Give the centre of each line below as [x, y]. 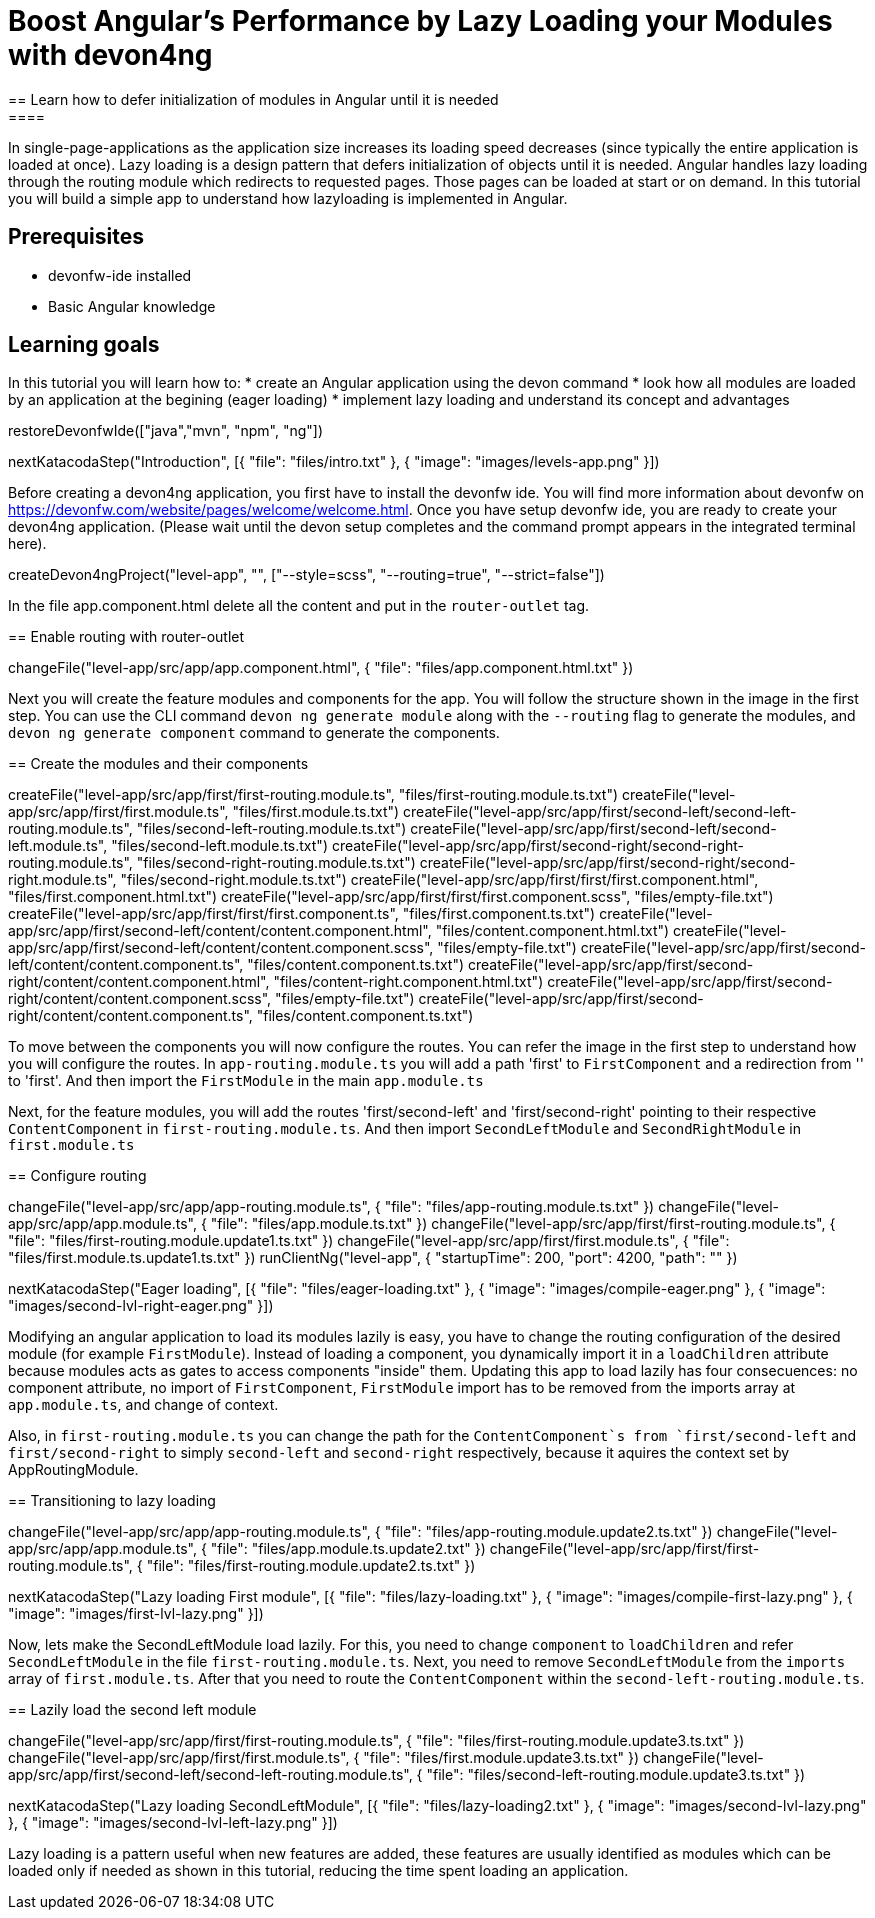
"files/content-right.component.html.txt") [408, 982]
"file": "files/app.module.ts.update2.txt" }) [348, 1549]
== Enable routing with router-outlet [126, 637]
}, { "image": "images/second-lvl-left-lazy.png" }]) [173, 1823]
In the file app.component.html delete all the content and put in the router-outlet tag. [299, 606]
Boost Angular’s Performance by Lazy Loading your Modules [420, 21]
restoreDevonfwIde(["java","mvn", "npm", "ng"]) [166, 431]
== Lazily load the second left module [132, 1710]
